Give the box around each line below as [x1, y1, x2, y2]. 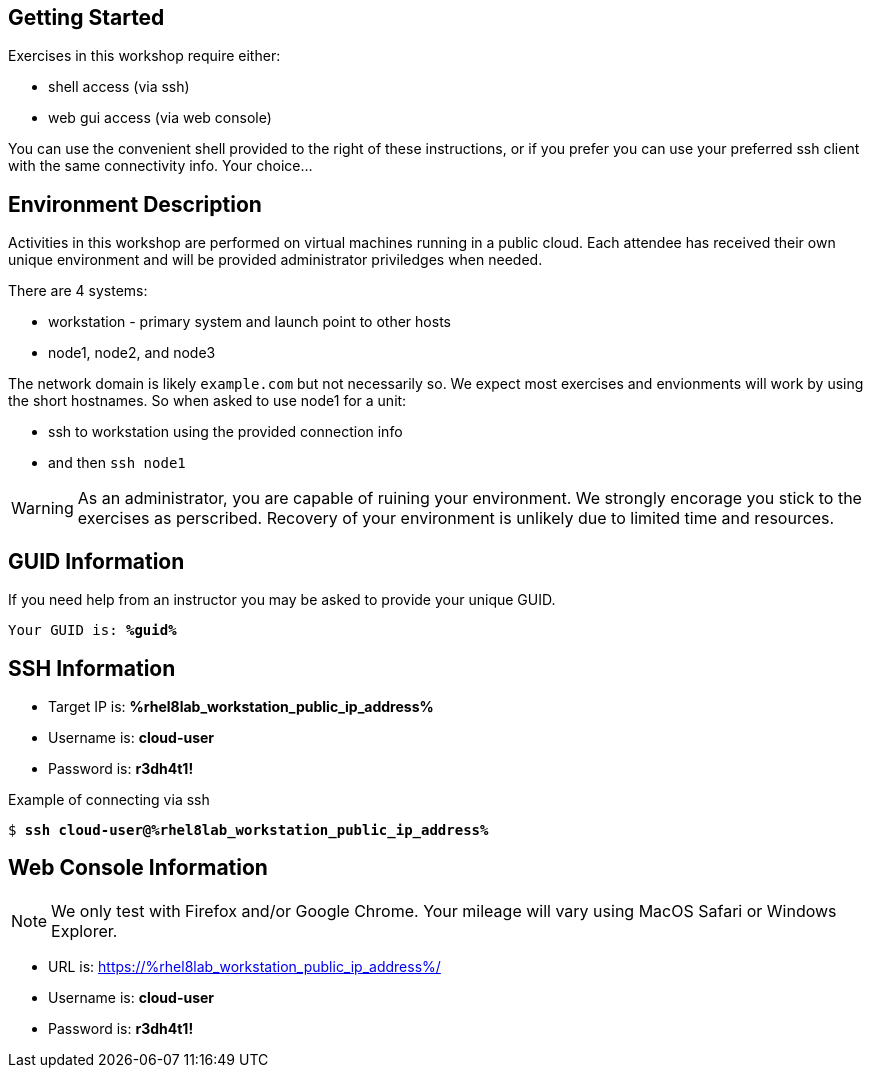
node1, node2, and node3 [48, 344, 216, 362]
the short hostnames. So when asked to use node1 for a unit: [8, 392, 407, 410]
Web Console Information [8, 855, 268, 881]
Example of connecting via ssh [8, 790, 210, 808]
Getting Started [8, 5, 165, 30]
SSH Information [8, 655, 176, 681]
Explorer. [51, 920, 118, 941]
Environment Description [8, 191, 262, 217]
